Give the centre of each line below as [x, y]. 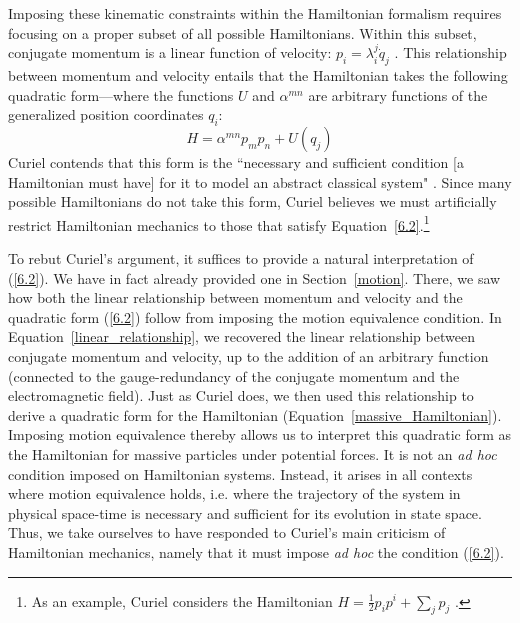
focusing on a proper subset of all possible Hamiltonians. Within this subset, [242, 32]
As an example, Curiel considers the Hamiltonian [182, 600]
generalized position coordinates [106, 114]
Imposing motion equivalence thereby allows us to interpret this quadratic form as [260, 434]
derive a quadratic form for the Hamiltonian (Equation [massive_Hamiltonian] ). [255, 414]
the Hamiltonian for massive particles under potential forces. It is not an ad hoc [252, 453]
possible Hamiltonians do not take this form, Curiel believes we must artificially [252, 201]
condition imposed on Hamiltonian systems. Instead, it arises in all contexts [240, 473]
